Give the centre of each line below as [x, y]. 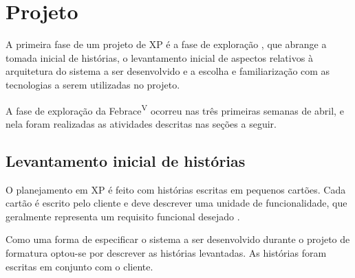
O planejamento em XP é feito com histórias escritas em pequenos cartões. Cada [176, 189]
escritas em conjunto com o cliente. [79, 266]
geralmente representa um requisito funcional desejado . [123, 216]
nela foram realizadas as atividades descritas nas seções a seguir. [141, 123]
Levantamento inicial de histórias [126, 160]
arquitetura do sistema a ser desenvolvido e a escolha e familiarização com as [168, 71]
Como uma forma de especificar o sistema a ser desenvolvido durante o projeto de [178, 239]
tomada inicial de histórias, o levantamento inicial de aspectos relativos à [159, 57]
